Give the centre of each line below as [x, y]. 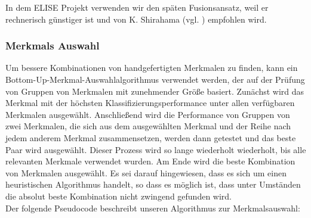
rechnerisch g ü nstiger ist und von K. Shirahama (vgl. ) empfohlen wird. [136, 19]
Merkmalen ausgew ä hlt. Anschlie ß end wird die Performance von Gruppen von [148, 114]
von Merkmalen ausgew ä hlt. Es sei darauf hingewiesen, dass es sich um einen [146, 172]
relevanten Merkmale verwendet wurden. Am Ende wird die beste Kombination [150, 161]
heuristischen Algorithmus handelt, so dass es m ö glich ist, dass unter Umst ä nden [153, 184]
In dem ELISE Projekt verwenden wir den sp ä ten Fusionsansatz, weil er [137, 7]
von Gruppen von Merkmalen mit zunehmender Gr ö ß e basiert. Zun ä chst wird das [155, 91]
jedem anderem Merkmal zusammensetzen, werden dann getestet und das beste [151, 137]
